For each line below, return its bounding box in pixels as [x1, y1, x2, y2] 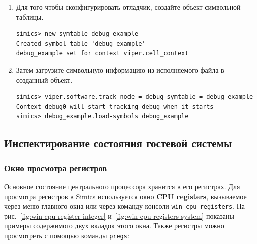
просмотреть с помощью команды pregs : [4, 230, 130, 240]
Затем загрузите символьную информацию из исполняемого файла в [16, 64, 224, 75]
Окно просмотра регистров [4, 161, 107, 174]
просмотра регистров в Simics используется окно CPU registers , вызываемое [4, 191, 247, 201]
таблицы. [16, 11, 44, 22]
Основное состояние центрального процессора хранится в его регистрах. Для [4, 181, 240, 191]
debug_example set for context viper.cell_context [16, 50, 189, 57]
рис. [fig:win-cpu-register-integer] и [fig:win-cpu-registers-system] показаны [4, 210, 234, 221]
